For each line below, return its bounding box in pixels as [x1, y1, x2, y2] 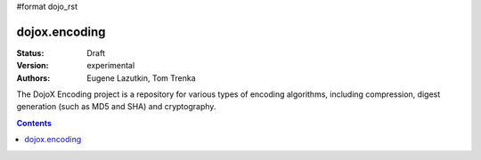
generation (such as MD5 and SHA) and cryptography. [16, 101, 216, 112]
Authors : [16, 72, 51, 84]
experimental [86, 60, 135, 71]
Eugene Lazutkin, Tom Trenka [86, 72, 196, 84]
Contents [16, 117, 53, 128]
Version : [16, 60, 49, 71]
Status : [16, 47, 45, 58]
